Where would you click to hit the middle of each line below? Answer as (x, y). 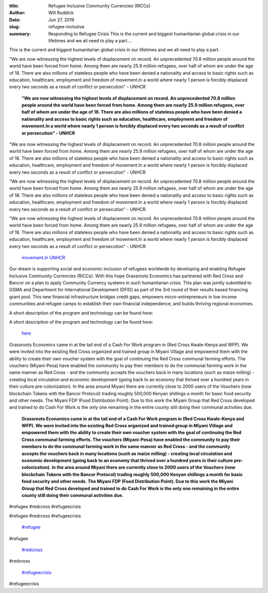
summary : (20, 34)
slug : (14, 27)
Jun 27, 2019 (61, 19)
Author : (17, 13)
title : (14, 6)
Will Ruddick (61, 13)
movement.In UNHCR (43, 257)
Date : (15, 19)
